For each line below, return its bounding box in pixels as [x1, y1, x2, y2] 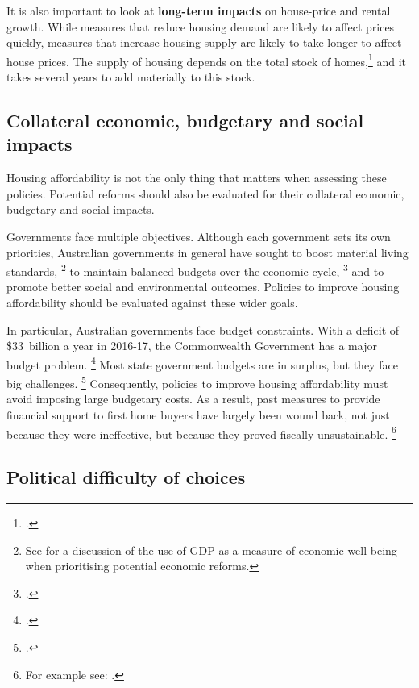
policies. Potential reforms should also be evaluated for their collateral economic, [6, 185, 404, 202]
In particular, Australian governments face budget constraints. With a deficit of [6, 321, 400, 338]
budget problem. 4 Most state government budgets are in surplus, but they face [6, 353, 398, 373]
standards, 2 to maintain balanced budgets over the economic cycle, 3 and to [6, 261, 384, 279]
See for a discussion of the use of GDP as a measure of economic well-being [25, 541, 397, 558]
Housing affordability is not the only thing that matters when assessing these [6, 169, 387, 186]
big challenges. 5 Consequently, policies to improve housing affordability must [6, 373, 388, 391]
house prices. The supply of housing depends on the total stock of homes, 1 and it [6, 50, 407, 69]
